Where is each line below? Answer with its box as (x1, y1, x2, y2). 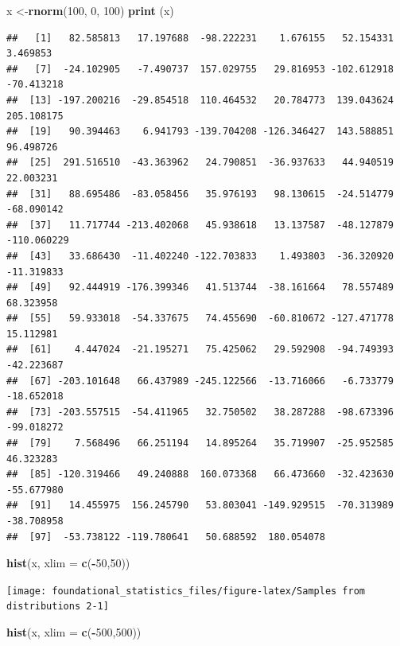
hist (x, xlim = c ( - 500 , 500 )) (6, 624, 142, 640)
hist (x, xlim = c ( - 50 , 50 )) (6, 555, 130, 571)
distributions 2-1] (6, 601, 109, 613)
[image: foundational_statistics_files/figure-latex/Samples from (6, 585, 366, 597)
